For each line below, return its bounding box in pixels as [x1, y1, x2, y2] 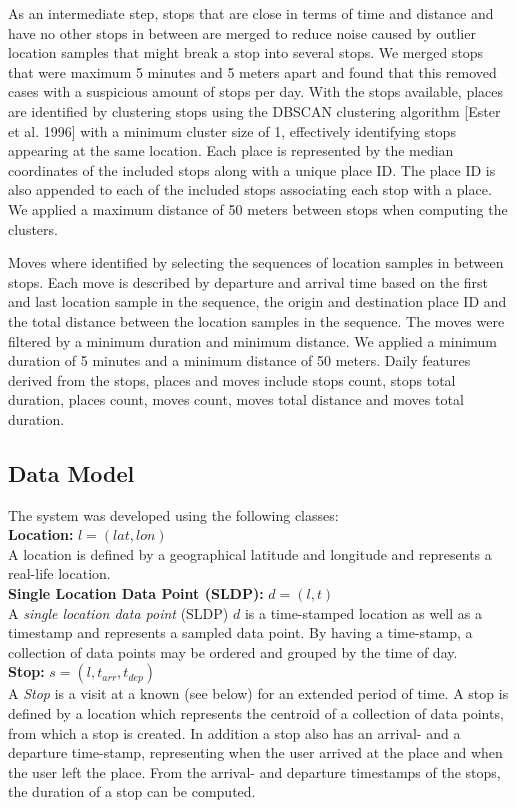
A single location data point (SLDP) [8, 602, 229, 623]
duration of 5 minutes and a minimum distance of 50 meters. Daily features [8, 350, 471, 371]
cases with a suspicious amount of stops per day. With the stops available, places [8, 81, 504, 102]
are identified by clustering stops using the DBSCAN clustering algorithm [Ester [8, 100, 501, 121]
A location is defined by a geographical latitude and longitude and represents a [8, 543, 492, 564]
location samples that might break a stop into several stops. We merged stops [8, 42, 484, 63]
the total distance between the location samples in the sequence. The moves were [8, 310, 505, 331]
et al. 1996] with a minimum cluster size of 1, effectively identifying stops [8, 120, 456, 141]
